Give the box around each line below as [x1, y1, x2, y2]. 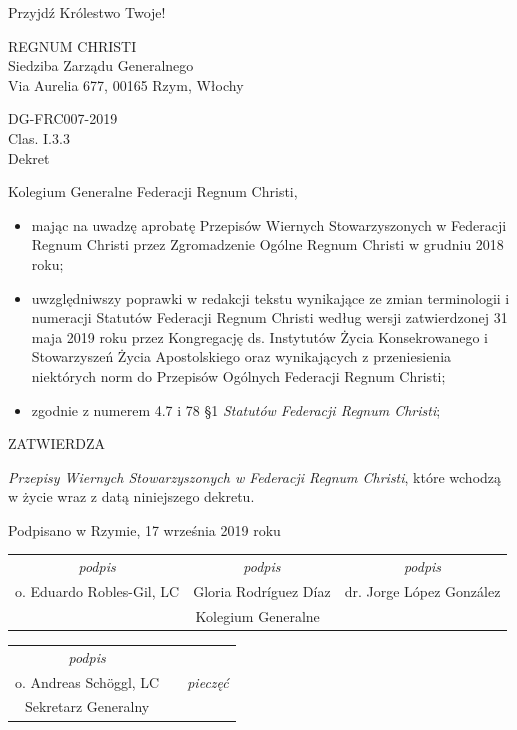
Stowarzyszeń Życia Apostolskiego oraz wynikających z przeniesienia [31, 346, 452, 367]
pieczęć [187, 671, 229, 692]
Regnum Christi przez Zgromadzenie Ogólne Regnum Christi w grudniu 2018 [31, 234, 504, 255]
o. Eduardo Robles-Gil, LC [15, 581, 180, 602]
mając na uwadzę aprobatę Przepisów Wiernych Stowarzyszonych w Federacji [31, 214, 507, 235]
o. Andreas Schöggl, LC [15, 671, 160, 692]
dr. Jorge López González [344, 581, 501, 602]
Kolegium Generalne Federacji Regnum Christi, [8, 181, 298, 202]
